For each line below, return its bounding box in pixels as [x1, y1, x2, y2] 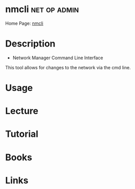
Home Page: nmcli [5, 20, 44, 26]
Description [5, 38, 56, 50]
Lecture [5, 105, 39, 117]
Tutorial [5, 128, 39, 140]
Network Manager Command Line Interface [12, 55, 104, 61]
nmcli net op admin [5, 4, 79, 15]
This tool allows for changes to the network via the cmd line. [5, 64, 131, 70]
